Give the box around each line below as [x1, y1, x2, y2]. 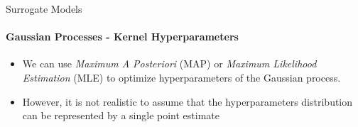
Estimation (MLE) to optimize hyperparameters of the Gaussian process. [22, 70, 341, 84]
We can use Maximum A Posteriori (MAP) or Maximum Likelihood [22, 56, 317, 71]
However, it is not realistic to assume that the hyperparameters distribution [22, 94, 353, 109]
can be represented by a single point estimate [22, 108, 219, 123]
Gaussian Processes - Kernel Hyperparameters [6, 29, 239, 44]
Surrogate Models [6, 1, 82, 16]
